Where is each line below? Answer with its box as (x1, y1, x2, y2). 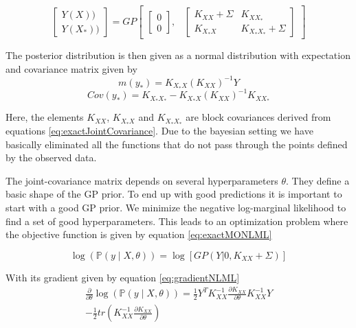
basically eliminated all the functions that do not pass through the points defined (5, 137, 348, 151)
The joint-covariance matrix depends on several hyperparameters (5, 173, 278, 187)
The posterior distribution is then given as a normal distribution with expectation (5, 48, 351, 62)
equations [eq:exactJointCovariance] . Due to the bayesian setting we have (5, 124, 313, 137)
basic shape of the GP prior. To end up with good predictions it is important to (5, 187, 342, 201)
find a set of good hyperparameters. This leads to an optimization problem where (5, 213, 348, 228)
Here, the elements (5, 110, 84, 124)
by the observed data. (5, 150, 97, 165)
